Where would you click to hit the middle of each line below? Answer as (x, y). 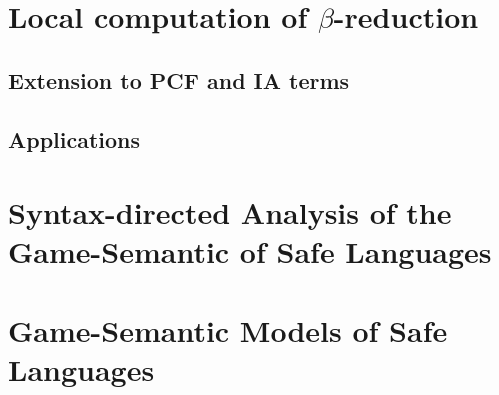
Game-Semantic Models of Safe (228, 329)
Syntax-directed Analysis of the (230, 212)
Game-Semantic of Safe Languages (250, 251)
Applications (74, 138)
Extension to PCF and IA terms (179, 79)
